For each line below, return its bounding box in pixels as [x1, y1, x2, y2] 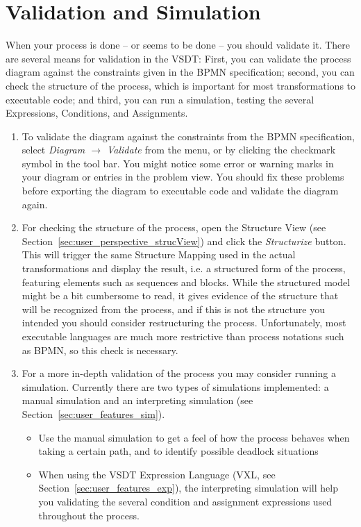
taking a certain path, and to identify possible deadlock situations [38, 444, 319, 458]
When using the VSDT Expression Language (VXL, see [38, 467, 276, 481]
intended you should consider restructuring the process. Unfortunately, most [22, 315, 346, 330]
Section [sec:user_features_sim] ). [22, 406, 165, 421]
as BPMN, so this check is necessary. [22, 342, 178, 357]
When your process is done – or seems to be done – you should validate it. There [6, 37, 351, 52]
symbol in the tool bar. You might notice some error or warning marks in [22, 156, 334, 170]
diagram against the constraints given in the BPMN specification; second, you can [6, 65, 355, 79]
